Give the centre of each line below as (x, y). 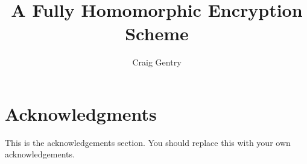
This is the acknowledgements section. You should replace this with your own (148, 142)
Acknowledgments (81, 113)
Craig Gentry (157, 62)
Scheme (157, 33)
